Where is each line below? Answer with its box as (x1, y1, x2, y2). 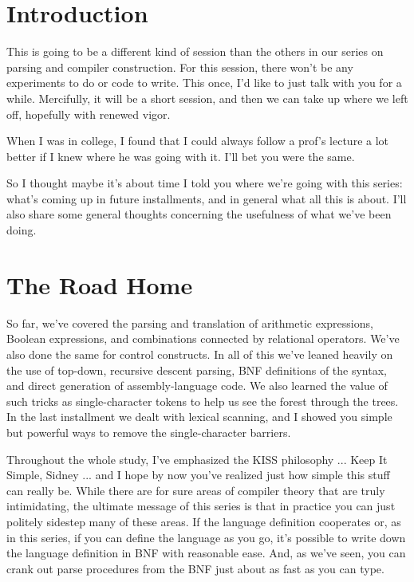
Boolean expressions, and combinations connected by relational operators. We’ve (6, 330, 400, 347)
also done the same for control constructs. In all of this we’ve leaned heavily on (6, 345, 393, 362)
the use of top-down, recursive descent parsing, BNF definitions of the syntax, (6, 361, 387, 378)
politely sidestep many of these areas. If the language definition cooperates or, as (6, 513, 401, 529)
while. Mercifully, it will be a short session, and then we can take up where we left (6, 89, 408, 106)
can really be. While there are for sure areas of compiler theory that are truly (6, 482, 385, 498)
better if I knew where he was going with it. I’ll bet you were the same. (6, 147, 355, 164)
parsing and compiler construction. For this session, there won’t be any (6, 58, 353, 75)
